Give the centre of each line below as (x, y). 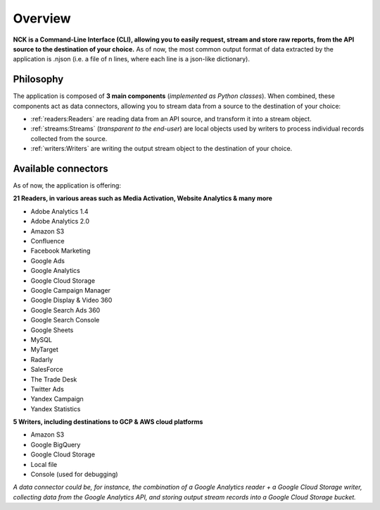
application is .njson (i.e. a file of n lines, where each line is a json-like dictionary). (131, 59)
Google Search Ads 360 (65, 310)
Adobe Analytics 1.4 (59, 211)
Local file (44, 464)
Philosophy (38, 79)
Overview (42, 18)
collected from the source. (69, 138)
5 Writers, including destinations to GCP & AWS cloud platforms (108, 422)
